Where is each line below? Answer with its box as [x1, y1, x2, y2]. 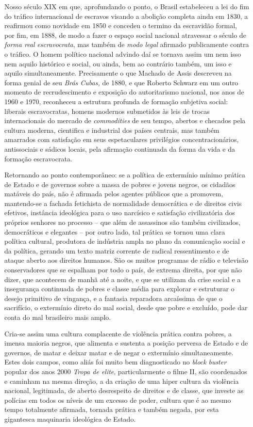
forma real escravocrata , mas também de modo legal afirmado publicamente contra [4, 39, 249, 49]
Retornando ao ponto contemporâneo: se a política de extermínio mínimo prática [4, 170, 245, 180]
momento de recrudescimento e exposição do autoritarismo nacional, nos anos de [4, 87, 244, 97]
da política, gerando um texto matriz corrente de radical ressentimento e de [4, 245, 229, 255]
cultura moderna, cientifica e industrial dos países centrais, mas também [4, 125, 219, 135]
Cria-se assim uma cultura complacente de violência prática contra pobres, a [4, 328, 232, 338]
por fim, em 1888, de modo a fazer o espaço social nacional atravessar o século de [4, 30, 246, 40]
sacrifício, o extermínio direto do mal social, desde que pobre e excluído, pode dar [4, 302, 248, 313]
